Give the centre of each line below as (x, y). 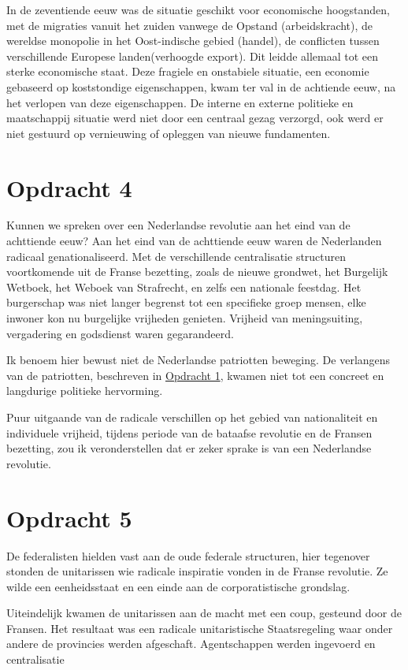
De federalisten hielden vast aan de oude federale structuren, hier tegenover (188, 555)
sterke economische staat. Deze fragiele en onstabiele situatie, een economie (188, 71)
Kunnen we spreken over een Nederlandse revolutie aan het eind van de (178, 225)
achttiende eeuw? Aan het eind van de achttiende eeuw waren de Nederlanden (194, 241)
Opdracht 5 (69, 517)
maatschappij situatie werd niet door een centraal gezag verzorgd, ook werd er (195, 118)
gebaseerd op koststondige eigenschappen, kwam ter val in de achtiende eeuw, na (201, 86)
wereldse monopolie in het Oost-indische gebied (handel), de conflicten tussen (193, 41)
